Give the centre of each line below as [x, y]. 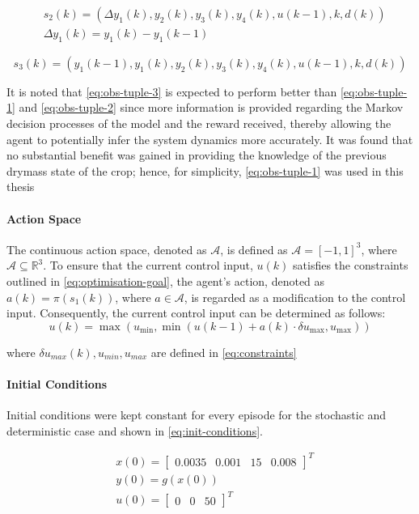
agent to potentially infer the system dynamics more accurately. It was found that [210, 139]
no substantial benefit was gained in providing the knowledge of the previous [197, 155]
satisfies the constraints [351, 265]
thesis [21, 187]
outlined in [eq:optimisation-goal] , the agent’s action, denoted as [166, 281]
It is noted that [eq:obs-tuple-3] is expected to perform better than [172, 91]
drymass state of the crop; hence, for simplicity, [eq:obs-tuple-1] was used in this [205, 170]
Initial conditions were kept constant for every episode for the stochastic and [197, 415]
